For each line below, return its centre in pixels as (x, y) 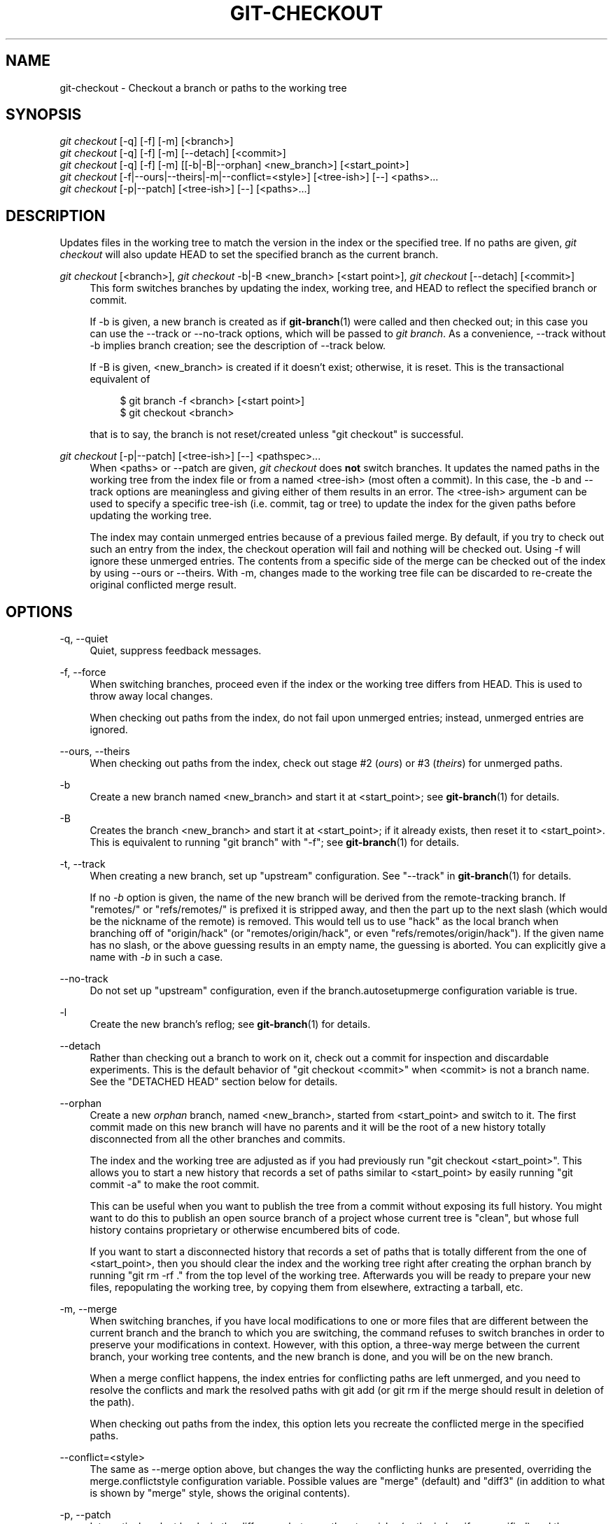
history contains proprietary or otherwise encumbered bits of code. (245, 1230)
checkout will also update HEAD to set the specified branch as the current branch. (249, 255)
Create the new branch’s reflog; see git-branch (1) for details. (230, 1024)
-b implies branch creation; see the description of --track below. (238, 346)
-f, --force (83, 672)
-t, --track (83, 864)
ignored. (109, 730)
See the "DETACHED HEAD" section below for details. (214, 1082)
